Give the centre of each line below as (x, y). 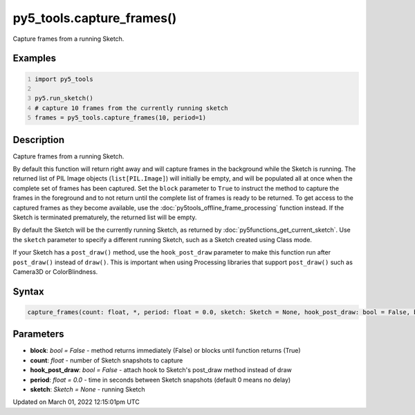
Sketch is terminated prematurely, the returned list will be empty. (105, 217)
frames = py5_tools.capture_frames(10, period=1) (121, 118)
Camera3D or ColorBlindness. (55, 271)
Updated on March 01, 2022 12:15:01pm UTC (76, 402)
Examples (35, 58)
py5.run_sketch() (64, 98)
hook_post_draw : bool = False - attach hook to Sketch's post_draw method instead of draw (161, 370)
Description (39, 139)
